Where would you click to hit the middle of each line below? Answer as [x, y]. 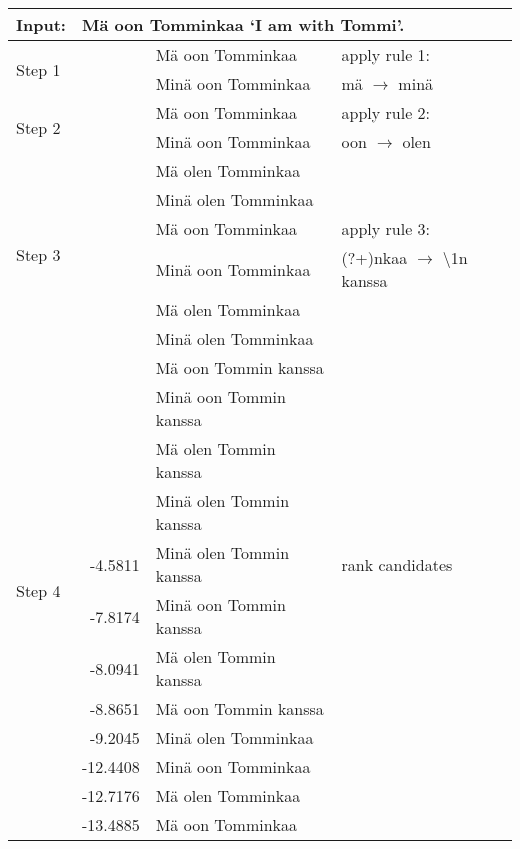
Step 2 [38, 127]
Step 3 [38, 254]
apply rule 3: [386, 228]
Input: [41, 24]
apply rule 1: [386, 54]
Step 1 [38, 69]
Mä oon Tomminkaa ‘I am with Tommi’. [243, 24]
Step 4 [38, 590]
